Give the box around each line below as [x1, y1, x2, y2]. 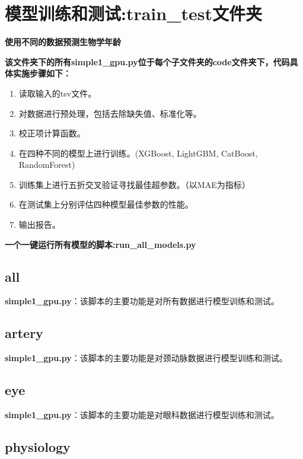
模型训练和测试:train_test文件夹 [5, 1, 263, 26]
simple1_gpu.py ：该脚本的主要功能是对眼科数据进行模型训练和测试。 [5, 409, 279, 421]
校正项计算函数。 [18, 127, 85, 139]
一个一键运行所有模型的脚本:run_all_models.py [5, 238, 196, 250]
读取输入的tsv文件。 [18, 87, 97, 99]
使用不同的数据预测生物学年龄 [5, 36, 121, 48]
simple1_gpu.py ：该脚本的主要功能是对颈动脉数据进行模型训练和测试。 [5, 352, 288, 364]
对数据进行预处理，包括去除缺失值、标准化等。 [18, 107, 202, 119]
